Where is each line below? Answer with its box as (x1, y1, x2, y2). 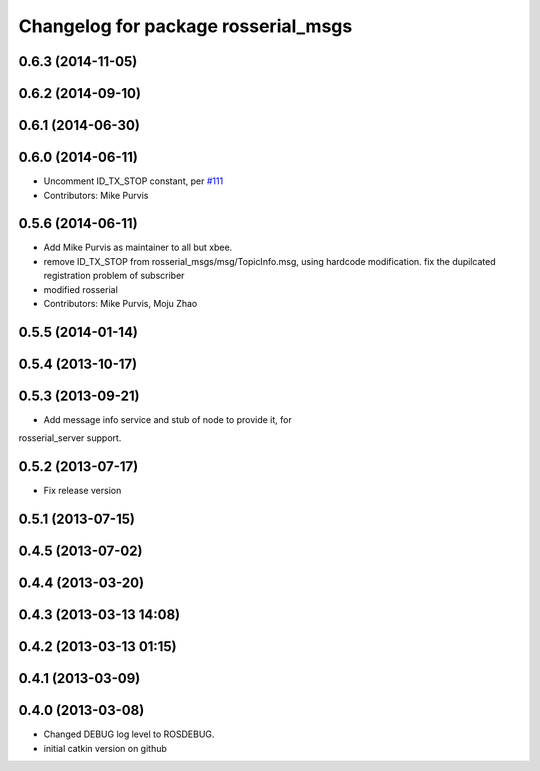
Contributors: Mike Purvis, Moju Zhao (43, 297, 198, 309)
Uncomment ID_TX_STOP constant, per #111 (43, 175, 224, 187)
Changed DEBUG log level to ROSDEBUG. (43, 728, 215, 740)
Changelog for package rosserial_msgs (18, 15, 353, 37)
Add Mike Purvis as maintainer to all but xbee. (43, 241, 233, 254)
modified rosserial (43, 283, 119, 295)
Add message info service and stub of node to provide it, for (43, 413, 292, 425)
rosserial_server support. (18, 432, 122, 444)
